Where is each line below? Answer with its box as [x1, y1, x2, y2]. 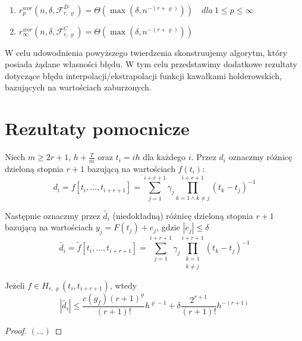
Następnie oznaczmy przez [5, 209, 100, 221]
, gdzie [156, 221, 180, 233]
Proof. [5, 324, 27, 336]
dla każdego [143, 151, 186, 163]
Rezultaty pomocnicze [5, 116, 190, 140]
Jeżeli [5, 279, 25, 291]
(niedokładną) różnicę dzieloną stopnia [112, 209, 253, 221]
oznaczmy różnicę [228, 151, 292, 163]
